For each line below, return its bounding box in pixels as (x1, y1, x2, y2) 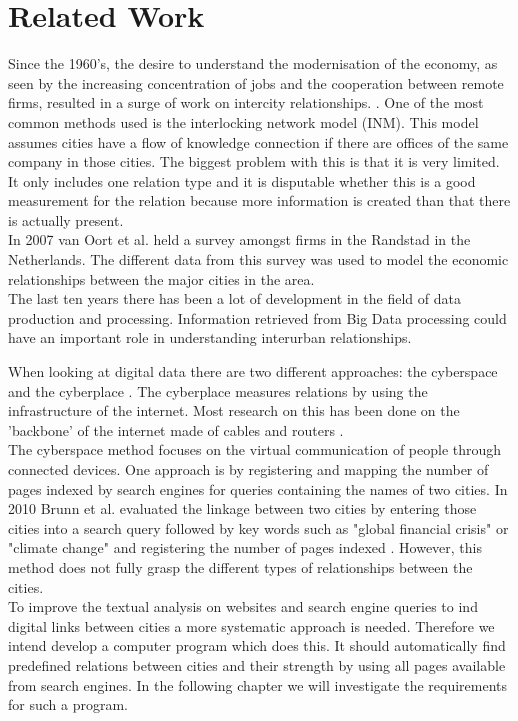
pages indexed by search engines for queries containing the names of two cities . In (8, 478, 508, 499)
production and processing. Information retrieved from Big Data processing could (8, 307, 507, 328)
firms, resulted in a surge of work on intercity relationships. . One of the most (8, 92, 484, 113)
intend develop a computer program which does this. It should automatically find (8, 635, 506, 656)
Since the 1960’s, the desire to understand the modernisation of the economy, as (8, 53, 498, 74)
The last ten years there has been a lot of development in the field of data (8, 288, 461, 309)
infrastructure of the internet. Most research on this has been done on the (8, 400, 460, 421)
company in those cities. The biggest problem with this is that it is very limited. (8, 151, 500, 172)
